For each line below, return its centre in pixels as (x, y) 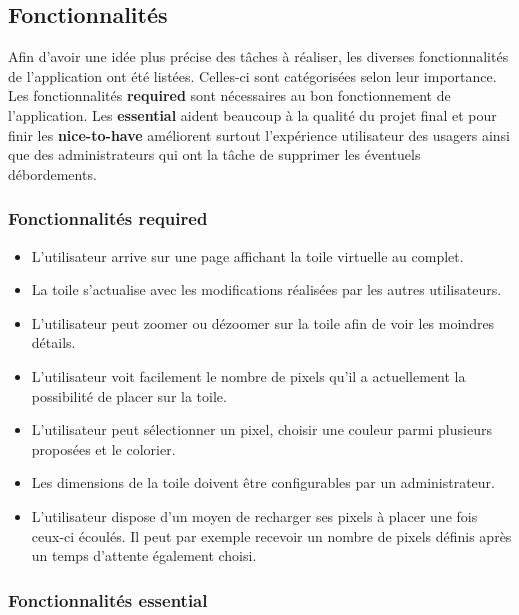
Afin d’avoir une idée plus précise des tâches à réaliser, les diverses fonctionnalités (258, 56)
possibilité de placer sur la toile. (129, 395)
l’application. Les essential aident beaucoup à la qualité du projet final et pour (252, 114)
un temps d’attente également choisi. (144, 555)
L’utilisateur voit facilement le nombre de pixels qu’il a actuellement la (248, 375)
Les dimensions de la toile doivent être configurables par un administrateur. (263, 482)
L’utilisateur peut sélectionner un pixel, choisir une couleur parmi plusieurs (261, 429)
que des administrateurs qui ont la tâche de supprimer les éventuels (214, 154)
